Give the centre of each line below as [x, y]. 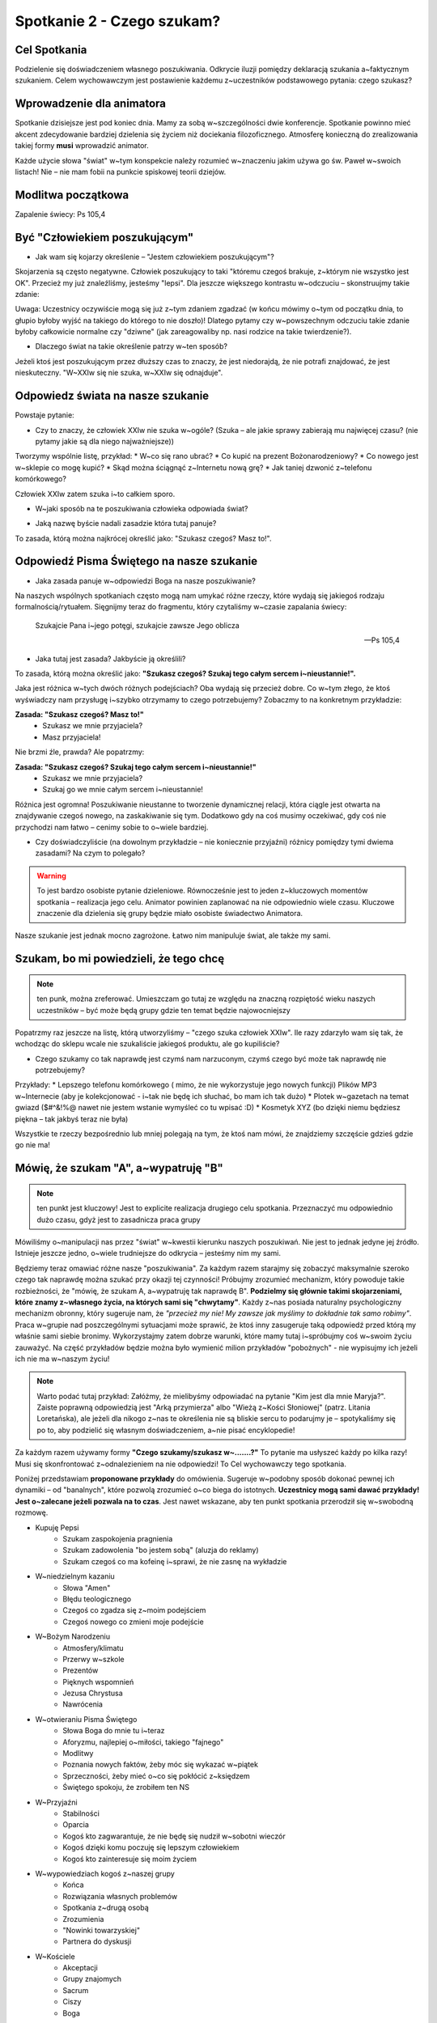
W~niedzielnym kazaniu [75, 1576]
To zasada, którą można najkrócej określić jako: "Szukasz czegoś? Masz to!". [143, 538]
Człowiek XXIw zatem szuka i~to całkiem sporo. [95, 494]
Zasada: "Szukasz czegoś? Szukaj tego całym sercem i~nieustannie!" [136, 767]
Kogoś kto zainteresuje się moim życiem [130, 1859]
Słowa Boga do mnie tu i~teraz [114, 1731]
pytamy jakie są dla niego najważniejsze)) [104, 441]
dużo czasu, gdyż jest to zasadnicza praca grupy [119, 1219]
